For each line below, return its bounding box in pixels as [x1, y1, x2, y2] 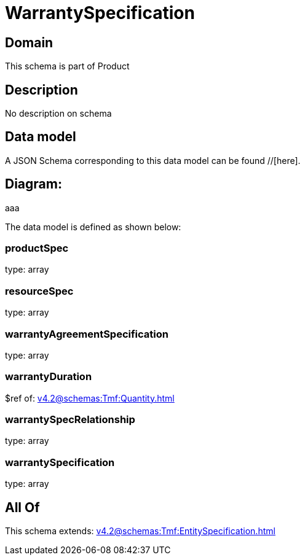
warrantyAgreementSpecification [5, 327, 168, 340]
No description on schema [5, 108, 112, 119]
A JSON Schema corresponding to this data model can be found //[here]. [5, 155, 301, 166]
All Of [5, 499, 40, 515]
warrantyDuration [5, 370, 92, 383]
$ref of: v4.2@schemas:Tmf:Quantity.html [5, 392, 175, 403]
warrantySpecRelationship [5, 413, 135, 426]
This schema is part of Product [5, 61, 130, 72]
